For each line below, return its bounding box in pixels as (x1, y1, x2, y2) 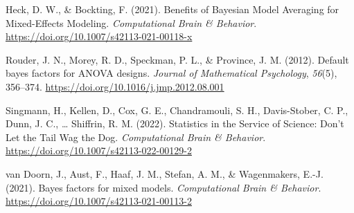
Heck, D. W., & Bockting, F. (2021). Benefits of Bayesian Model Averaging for (6, 2, 339, 16)
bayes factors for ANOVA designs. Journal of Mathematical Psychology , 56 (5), (6, 66, 337, 80)
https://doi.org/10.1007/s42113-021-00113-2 (6, 194, 192, 208)
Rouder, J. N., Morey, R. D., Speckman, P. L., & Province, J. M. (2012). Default (6, 52, 349, 66)
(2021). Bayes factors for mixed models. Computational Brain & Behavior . (6, 180, 321, 194)
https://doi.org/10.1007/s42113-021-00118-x (6, 29, 193, 44)
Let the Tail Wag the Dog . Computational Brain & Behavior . (6, 129, 266, 144)
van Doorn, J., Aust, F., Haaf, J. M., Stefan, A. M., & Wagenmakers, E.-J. (6, 166, 324, 180)
